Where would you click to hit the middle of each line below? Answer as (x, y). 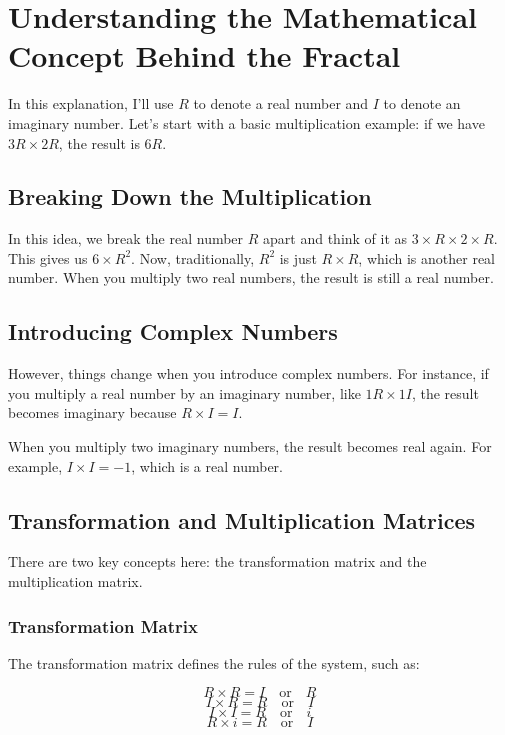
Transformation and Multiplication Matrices (242, 519)
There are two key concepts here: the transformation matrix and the (217, 561)
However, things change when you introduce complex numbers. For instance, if (248, 373)
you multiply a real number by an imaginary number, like (184, 392)
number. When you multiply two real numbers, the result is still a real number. (251, 277)
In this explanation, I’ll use (91, 103)
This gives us (48, 257)
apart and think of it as (335, 238)
